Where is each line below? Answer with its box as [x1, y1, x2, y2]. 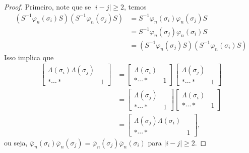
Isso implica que [4, 52, 54, 62]
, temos [124, 2, 147, 12]
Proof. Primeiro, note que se [4, 2, 91, 12]
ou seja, [4, 137, 28, 147]
